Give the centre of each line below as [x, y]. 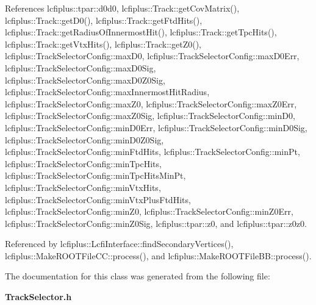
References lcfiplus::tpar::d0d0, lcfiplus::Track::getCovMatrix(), [122, 8]
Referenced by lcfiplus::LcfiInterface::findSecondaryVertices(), [119, 244]
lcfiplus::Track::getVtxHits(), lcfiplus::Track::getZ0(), [103, 44]
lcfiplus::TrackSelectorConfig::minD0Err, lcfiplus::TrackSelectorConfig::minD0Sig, [156, 127]
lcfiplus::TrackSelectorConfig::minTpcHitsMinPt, [95, 175]
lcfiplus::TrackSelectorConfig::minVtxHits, [83, 187]
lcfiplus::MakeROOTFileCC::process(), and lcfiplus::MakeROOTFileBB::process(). [158, 255]
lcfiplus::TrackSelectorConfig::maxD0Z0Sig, [85, 80]
